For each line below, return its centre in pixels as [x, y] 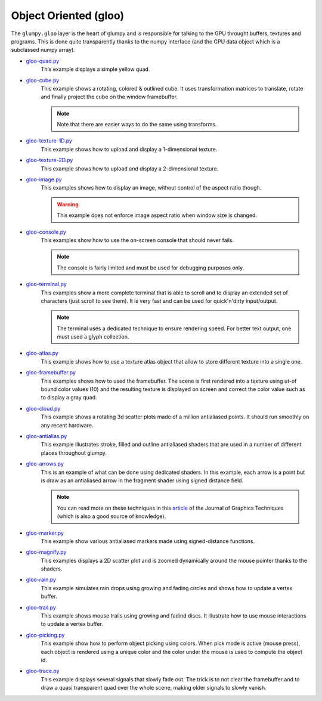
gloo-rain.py [41, 580]
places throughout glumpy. [74, 452]
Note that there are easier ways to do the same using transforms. [137, 125]
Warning [68, 204]
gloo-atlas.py [42, 353]
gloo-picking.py [45, 635]
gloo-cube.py [43, 80]
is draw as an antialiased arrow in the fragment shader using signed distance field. [142, 480]
